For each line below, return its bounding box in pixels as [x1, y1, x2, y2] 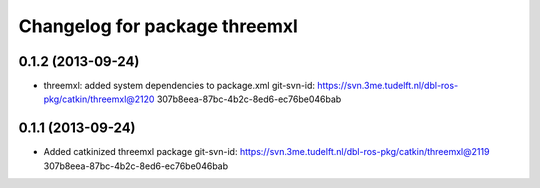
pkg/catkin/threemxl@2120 [43, 93, 155, 105]
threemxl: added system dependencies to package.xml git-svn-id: [43, 80, 315, 92]
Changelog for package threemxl [18, 15, 299, 37]
